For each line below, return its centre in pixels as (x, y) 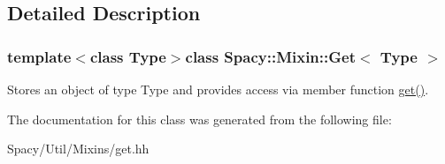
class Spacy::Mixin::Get (270, 56)
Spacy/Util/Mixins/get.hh (78, 149)
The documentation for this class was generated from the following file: (199, 119)
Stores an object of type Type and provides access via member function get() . (218, 89)
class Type (128, 56)
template (39, 56)
